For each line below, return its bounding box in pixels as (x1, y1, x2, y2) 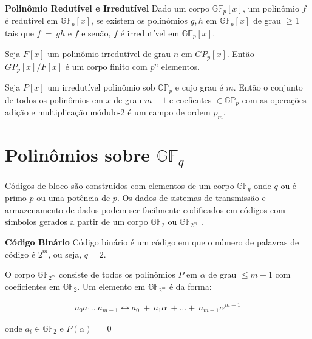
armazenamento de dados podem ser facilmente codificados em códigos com (5, 203, 285, 216)
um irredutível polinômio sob (47, 81, 155, 94)
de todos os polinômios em (5, 93, 103, 106)
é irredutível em (120, 26, 180, 39)
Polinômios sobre (5, 142, 151, 167)
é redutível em (5, 14, 58, 27)
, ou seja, (48, 247, 82, 260)
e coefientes (169, 93, 212, 106)
